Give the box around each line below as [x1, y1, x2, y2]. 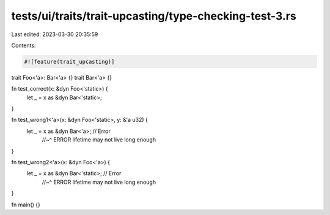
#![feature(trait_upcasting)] [24, 58, 115, 65]
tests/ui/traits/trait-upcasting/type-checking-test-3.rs [11, 9, 296, 23]
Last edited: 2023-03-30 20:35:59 [11, 31, 98, 38]
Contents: [11, 42, 36, 49]
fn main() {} [11, 201, 41, 208]
